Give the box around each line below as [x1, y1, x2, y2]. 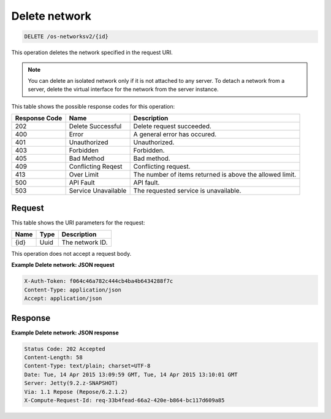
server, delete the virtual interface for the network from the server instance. [28, 86, 219, 93]
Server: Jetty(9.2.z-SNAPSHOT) [24, 380, 119, 386]
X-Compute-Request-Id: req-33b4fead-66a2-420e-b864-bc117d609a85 [24, 396, 225, 404]
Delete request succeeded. [133, 122, 211, 131]
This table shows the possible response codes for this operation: [11, 102, 175, 110]
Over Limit [69, 171, 99, 179]
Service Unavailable [69, 186, 127, 195]
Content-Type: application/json [24, 286, 122, 293]
